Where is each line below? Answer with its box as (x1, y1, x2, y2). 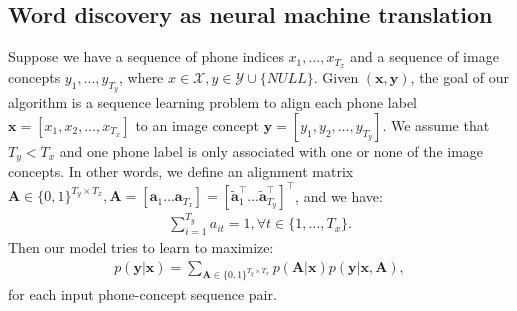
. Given (313, 67, 359, 88)
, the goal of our (410, 67, 510, 88)
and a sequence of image (350, 46, 499, 67)
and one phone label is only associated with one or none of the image (59, 140, 484, 161)
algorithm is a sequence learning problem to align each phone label (8, 92, 417, 113)
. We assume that (382, 114, 490, 135)
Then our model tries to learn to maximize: (8, 237, 274, 258)
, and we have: (295, 185, 383, 206)
